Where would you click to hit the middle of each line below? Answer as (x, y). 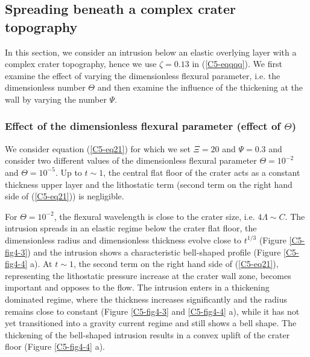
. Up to (68, 172)
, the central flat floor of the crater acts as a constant (202, 172)
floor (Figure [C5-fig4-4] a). (55, 346)
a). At (41, 264)
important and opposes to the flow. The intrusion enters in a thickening (137, 287)
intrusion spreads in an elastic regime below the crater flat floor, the (131, 228)
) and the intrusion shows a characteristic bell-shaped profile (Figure (154, 252)
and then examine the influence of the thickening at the (200, 87)
